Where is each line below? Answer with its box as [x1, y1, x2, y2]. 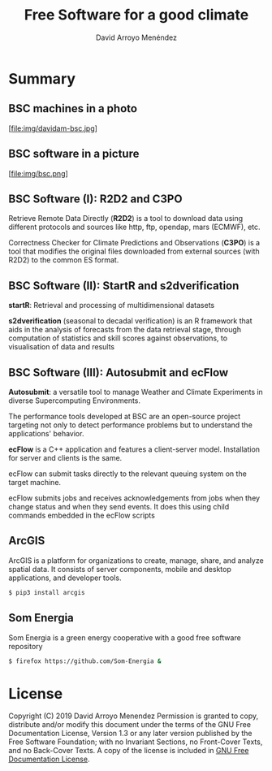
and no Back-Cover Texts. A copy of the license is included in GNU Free [8, 746, 249, 756]
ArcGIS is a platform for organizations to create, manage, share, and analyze [8, 555, 264, 565]
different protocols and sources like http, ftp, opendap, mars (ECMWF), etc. [8, 222, 261, 232]
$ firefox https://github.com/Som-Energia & [8, 656, 162, 665]
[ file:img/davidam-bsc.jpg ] [8, 123, 97, 133]
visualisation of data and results [8, 342, 115, 352]
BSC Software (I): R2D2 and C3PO [8, 192, 183, 206]
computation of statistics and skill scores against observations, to [8, 333, 228, 343]
